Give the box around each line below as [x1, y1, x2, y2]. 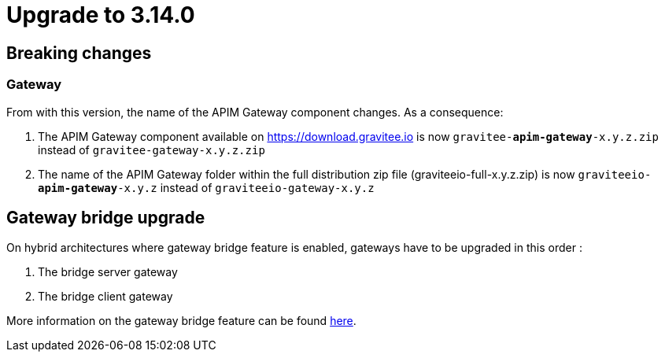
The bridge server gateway [38, 265, 178, 279]
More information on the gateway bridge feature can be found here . [6, 314, 357, 328]
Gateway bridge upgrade [6, 207, 205, 227]
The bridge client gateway [38, 290, 173, 304]
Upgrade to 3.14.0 [6, 2, 195, 28]
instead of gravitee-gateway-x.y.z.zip [38, 142, 265, 157]
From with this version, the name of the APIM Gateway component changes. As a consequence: [6, 105, 504, 119]
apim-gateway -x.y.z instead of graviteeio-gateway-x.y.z [38, 180, 375, 194]
